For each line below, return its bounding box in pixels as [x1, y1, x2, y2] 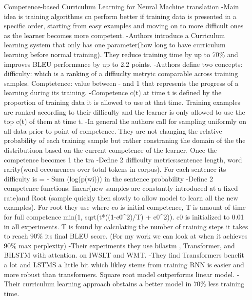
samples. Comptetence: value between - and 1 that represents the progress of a [4, 78, 239, 88]
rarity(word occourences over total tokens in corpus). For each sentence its [4, 164, 226, 174]
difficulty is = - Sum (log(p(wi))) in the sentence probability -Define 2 [4, 173, 213, 183]
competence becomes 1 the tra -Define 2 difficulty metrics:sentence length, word [4, 154, 242, 164]
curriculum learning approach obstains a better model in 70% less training [22, 279, 245, 289]
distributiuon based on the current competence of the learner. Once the [4, 144, 217, 155]
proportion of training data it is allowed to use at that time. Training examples [4, 97, 240, 107]
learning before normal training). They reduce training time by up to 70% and [4, 49, 238, 59]
